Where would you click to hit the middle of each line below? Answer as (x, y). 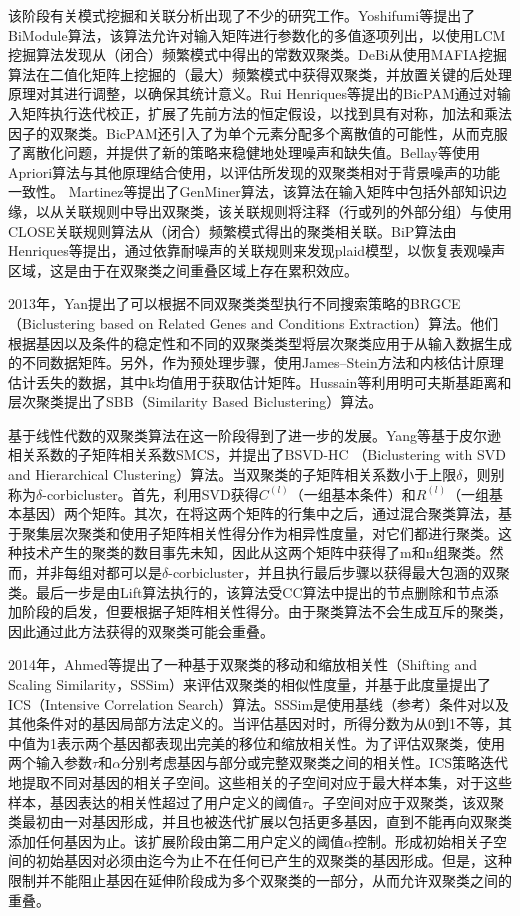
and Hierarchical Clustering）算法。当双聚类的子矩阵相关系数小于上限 (232, 474)
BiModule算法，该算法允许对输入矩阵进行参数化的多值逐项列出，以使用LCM (257, 34)
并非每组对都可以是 (98, 572)
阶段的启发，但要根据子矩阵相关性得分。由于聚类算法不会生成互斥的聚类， (266, 611)
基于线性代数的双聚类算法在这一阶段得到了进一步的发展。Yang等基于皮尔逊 (255, 434)
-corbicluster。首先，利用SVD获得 (150, 493)
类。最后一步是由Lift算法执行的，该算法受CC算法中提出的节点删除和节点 (246, 591)
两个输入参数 (50, 762)
